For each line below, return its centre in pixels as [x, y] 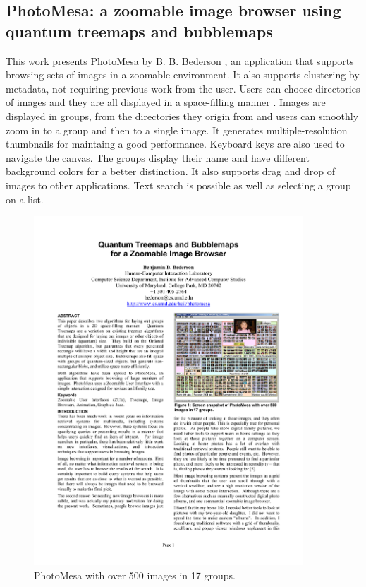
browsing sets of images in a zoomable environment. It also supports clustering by [183, 75]
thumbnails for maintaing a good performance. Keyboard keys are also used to [175, 144]
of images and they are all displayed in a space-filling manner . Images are [166, 102]
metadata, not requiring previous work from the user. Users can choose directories [183, 88]
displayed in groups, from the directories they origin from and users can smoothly [182, 115]
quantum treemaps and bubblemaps [139, 31]
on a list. [25, 199]
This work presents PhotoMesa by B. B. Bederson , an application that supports [180, 60]
